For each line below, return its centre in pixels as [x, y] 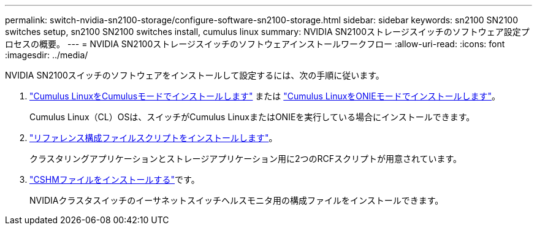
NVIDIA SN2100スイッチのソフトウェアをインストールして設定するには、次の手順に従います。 [195, 75]
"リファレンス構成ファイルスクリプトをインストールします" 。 [154, 138]
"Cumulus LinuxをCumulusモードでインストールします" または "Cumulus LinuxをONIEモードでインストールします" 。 [265, 96]
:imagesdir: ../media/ [47, 55]
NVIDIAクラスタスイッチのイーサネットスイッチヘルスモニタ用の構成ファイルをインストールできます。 [237, 200]
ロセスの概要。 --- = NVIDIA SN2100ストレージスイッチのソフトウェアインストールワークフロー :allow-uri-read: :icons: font [255, 44]
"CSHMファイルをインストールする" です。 [115, 179]
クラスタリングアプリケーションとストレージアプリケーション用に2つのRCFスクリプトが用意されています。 [246, 159]
